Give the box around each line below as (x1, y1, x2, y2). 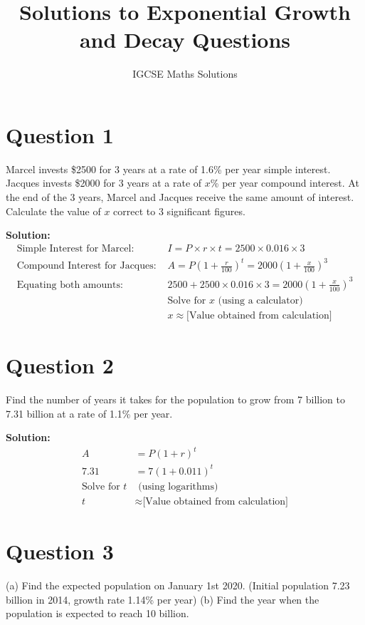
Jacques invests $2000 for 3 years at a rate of (6, 175, 202, 190)
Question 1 (6, 120, 114, 149)
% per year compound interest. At (210, 175, 359, 190)
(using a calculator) (218, 295, 303, 306)
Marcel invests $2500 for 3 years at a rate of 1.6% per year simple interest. (6, 161, 331, 176)
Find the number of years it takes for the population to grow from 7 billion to (6, 392, 345, 407)
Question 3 (6, 537, 114, 566)
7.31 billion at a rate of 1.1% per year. (6, 406, 173, 420)
